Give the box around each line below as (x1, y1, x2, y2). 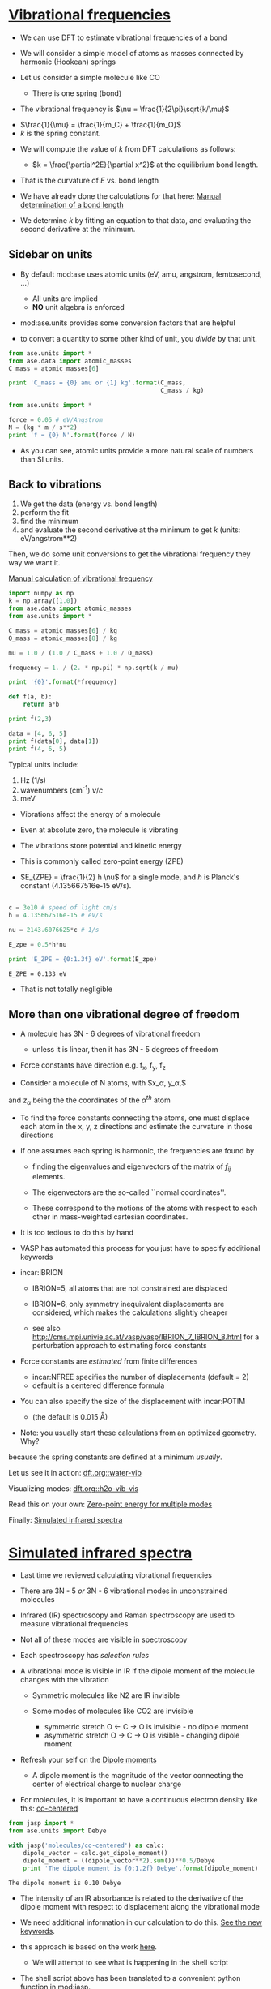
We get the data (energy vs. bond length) (19, 499, 158, 509)
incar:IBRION (19, 1268, 63, 1278)
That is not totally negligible (19, 984, 113, 994)
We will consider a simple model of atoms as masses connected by (19, 48, 244, 58)
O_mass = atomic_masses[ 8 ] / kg (8, 634, 117, 642)
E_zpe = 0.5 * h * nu (8, 940, 67, 948)
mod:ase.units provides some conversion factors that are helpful (19, 318, 236, 328)
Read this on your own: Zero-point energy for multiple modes (8, 1499, 213, 1510)
